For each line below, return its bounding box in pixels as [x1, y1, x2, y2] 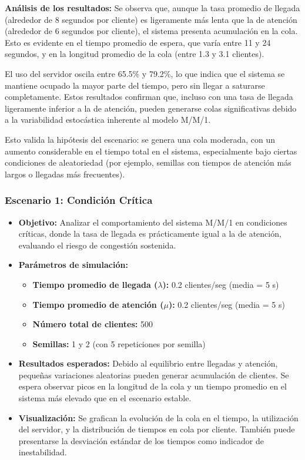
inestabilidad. [18, 446, 67, 458]
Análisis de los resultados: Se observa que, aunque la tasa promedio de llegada [5, 2, 300, 14]
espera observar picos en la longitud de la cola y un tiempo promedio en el [18, 380, 287, 392]
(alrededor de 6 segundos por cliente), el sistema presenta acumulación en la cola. [5, 25, 298, 37]
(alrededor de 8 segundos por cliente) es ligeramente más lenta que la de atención [5, 13, 297, 25]
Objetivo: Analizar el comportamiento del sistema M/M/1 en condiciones [18, 216, 287, 228]
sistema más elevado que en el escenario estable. [18, 392, 192, 404]
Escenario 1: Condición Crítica [5, 193, 153, 207]
